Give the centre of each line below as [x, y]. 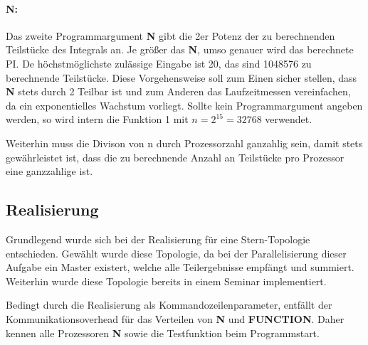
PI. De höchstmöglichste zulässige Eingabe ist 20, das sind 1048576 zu [159, 63]
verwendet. [289, 119]
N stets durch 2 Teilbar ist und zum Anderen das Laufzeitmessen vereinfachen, [178, 91]
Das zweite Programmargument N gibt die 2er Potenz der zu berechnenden [170, 35]
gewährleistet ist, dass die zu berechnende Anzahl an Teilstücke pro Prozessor [175, 157]
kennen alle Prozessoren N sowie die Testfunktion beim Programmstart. [163, 333]
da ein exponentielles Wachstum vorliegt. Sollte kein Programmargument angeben [184, 105]
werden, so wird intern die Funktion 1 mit [97, 119]
